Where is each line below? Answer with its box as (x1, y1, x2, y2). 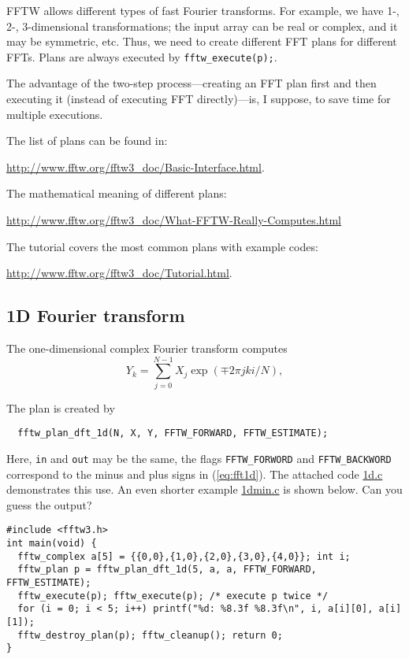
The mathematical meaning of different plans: (6, 185, 227, 202)
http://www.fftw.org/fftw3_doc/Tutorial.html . (6, 265, 232, 281)
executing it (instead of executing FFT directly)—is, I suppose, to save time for (6, 91, 391, 107)
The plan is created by (6, 399, 115, 416)
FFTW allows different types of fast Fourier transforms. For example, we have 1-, (6, 2, 400, 18)
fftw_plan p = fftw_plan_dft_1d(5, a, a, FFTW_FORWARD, (17, 564, 317, 576)
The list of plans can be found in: (6, 132, 168, 149)
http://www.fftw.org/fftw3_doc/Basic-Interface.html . (6, 158, 265, 175)
